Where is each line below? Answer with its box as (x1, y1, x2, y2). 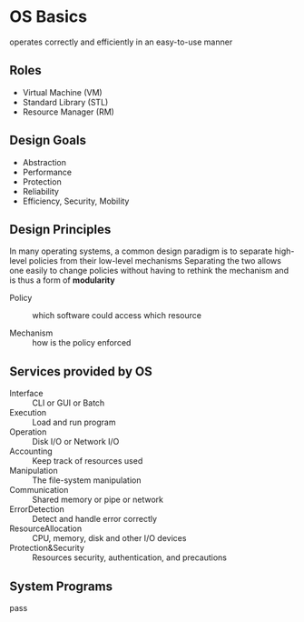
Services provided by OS (9, 364, 152, 379)
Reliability (22, 186, 59, 196)
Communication (9, 485, 69, 496)
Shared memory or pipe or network (32, 494, 164, 506)
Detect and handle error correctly (32, 514, 157, 525)
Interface (9, 388, 44, 399)
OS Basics (9, 6, 88, 27)
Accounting (9, 446, 53, 456)
